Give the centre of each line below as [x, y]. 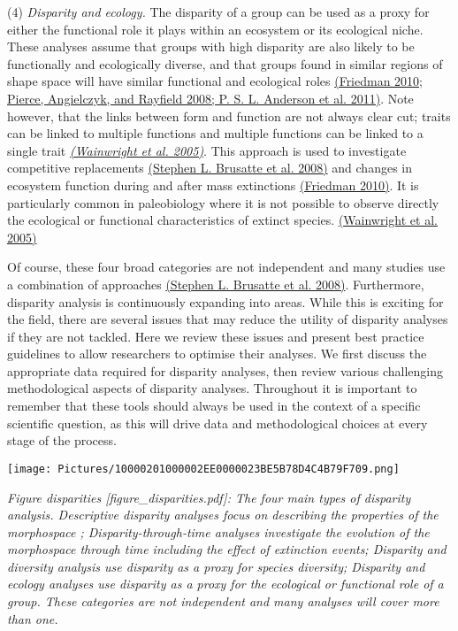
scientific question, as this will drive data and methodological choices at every [218, 423]
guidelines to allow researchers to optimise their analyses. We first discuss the [217, 354]
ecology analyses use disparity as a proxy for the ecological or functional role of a [225, 584]
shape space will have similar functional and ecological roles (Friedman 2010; [215, 81]
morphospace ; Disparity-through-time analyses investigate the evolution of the [218, 531]
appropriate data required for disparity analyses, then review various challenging [225, 370]
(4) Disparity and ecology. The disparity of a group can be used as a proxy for [218, 12]
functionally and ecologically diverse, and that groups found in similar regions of [225, 63]
